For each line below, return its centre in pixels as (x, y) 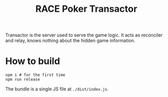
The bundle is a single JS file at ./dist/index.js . (57, 89)
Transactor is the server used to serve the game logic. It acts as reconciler (84, 35)
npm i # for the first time (35, 75)
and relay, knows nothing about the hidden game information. (70, 41)
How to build (33, 61)
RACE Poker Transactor (86, 9)
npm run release (23, 80)
